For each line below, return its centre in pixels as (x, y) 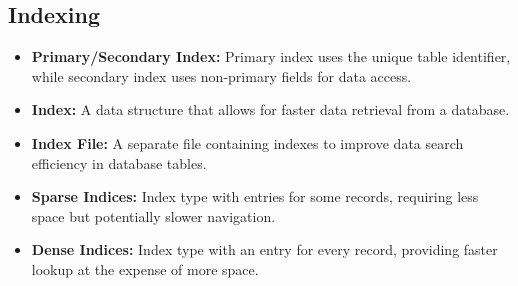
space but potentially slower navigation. (153, 215)
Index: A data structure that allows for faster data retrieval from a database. (270, 109)
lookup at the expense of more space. (145, 268)
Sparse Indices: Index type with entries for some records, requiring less (255, 196)
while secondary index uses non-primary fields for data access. (221, 75)
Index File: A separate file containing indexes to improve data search (247, 142)
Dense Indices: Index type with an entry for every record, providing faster (264, 249)
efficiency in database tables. (119, 162)
